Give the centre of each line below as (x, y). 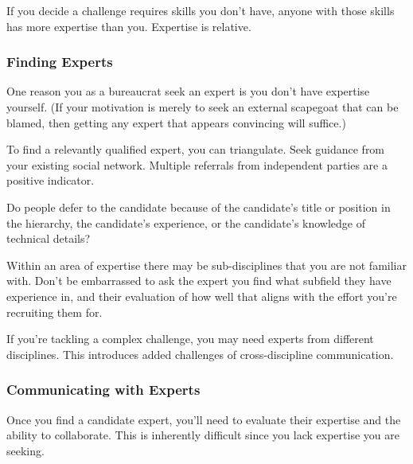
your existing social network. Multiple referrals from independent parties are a (197, 164)
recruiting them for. (55, 312)
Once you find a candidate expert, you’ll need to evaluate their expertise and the (204, 419)
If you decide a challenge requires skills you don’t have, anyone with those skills (201, 10)
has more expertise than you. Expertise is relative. (129, 26)
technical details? (49, 238)
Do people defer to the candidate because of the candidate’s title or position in (199, 207)
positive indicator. (51, 180)
